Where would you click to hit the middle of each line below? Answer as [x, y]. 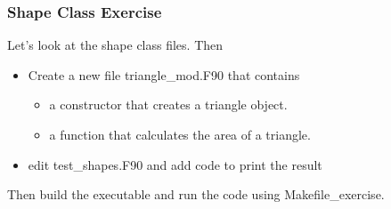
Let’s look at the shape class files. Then [115, 45]
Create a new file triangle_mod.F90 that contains [164, 74]
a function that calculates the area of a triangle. [180, 134]
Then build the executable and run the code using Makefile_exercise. [196, 194]
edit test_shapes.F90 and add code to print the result [175, 164]
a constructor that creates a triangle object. [168, 104]
